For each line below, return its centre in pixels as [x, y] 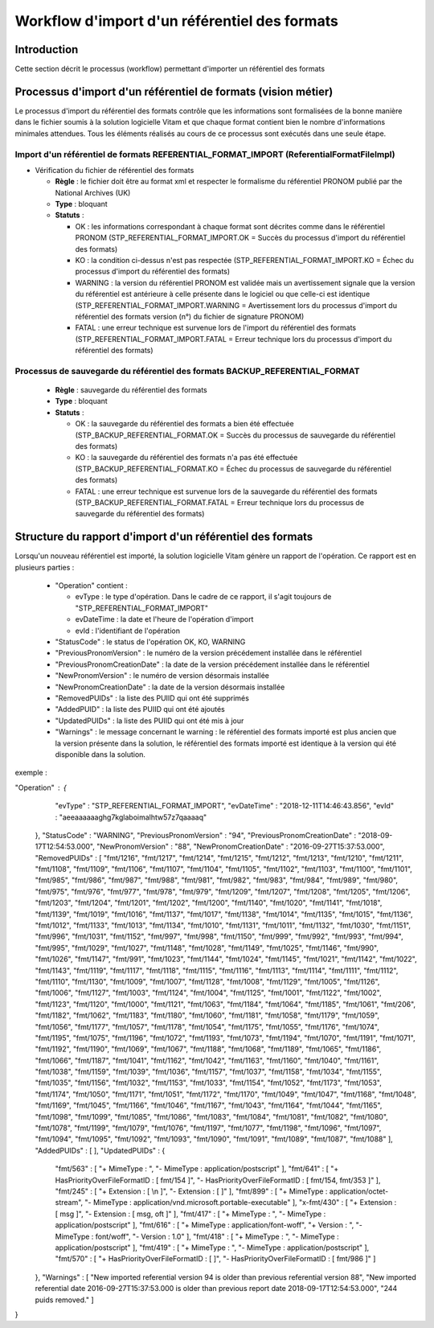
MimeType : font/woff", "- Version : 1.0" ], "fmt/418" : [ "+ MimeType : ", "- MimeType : [197, 1236]
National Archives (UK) [93, 192]
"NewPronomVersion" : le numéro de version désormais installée [162, 676]
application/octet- [359, 1191]
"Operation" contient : [91, 586]
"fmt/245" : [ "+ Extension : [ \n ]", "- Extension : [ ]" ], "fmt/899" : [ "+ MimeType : [191, 1191]
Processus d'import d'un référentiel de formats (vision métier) [174, 91]
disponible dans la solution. [100, 754]
